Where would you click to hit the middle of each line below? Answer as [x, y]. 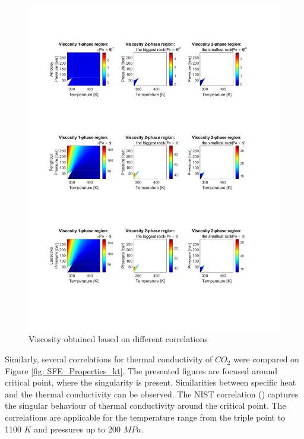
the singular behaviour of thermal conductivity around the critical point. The [145, 405]
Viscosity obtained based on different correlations [118, 339]
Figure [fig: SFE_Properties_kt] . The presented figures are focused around [141, 370]
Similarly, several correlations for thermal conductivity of [109, 359]
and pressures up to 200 [77, 429]
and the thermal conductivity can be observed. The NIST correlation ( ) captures [152, 394]
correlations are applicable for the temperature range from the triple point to [145, 417]
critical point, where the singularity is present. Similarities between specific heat [151, 382]
